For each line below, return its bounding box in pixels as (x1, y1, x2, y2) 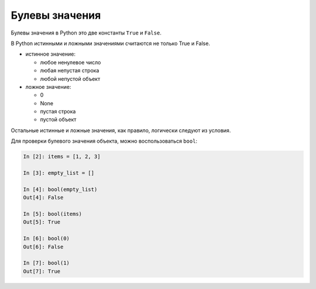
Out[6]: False (23, 243, 64, 250)
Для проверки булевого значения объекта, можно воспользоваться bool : (11, 137, 198, 144)
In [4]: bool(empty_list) (23, 186, 98, 192)
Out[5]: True (23, 219, 61, 225)
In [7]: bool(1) (23, 260, 70, 266)
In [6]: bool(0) (23, 235, 70, 242)
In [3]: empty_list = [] (23, 170, 95, 176)
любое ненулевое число (40, 59, 101, 66)
